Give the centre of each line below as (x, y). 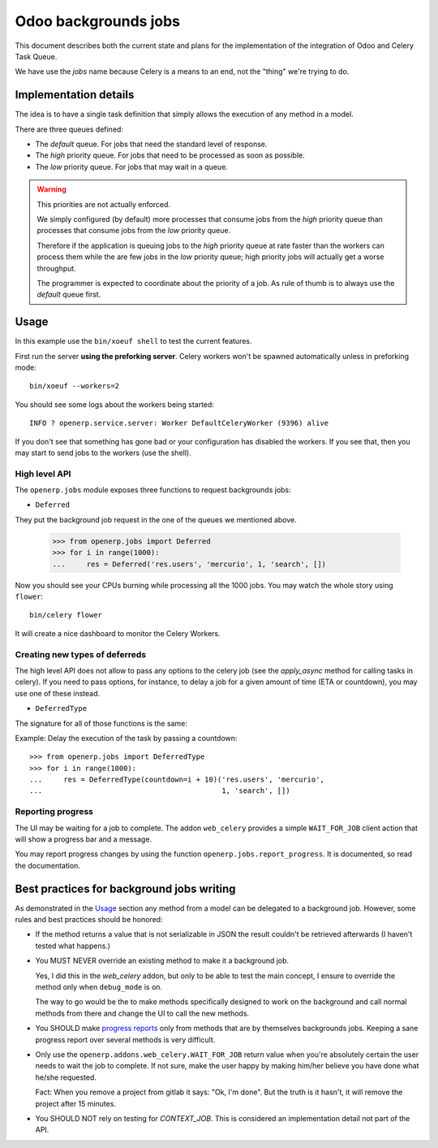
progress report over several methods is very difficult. (125, 1039)
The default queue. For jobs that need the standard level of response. (151, 144)
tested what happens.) (73, 946)
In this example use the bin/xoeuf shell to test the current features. (133, 341)
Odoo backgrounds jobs (97, 21)
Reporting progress (54, 812)
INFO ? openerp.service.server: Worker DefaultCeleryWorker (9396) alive (179, 423)
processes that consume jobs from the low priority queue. (134, 231)
